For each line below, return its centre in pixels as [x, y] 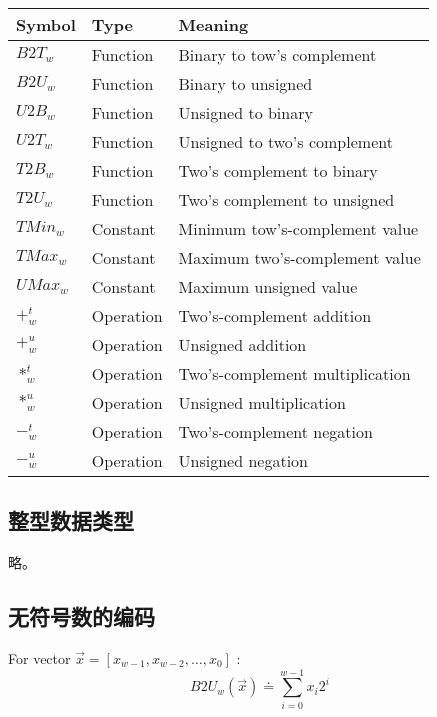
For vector [39, 658]
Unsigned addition [242, 344]
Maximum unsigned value [268, 286]
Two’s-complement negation [275, 431]
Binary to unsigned [245, 83]
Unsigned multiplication [262, 402]
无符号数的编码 [81, 616]
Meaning [213, 24]
